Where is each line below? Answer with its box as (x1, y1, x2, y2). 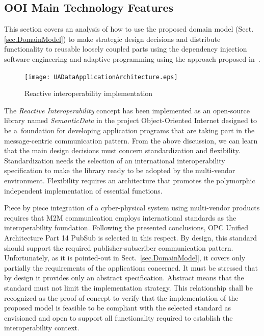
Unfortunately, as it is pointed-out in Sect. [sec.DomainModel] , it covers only (4, 252, 246, 263)
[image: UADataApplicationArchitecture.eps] (24, 73, 178, 81)
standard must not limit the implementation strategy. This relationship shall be (4, 282, 253, 293)
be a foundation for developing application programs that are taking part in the (4, 125, 255, 136)
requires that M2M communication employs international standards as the (4, 212, 236, 223)
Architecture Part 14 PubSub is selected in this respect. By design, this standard (4, 232, 257, 243)
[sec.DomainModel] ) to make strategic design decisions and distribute (4, 33, 221, 44)
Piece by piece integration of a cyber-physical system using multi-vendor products (4, 202, 260, 213)
